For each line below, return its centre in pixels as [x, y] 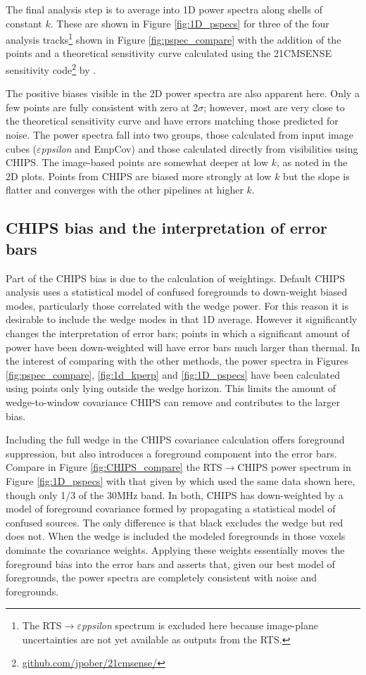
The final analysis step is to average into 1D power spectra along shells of [164, 9]
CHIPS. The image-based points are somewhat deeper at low [137, 162]
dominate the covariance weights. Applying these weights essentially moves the [175, 549]
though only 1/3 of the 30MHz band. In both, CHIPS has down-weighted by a [175, 494]
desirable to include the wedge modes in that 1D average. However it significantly [182, 319]
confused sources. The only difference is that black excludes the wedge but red [175, 522]
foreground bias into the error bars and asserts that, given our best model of [170, 563]
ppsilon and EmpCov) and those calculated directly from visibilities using [200, 148]
